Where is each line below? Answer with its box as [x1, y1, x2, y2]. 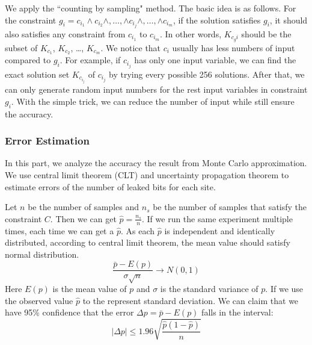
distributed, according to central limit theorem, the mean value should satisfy [5, 236, 290, 249]
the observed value [5, 294, 73, 306]
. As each [120, 224, 155, 237]
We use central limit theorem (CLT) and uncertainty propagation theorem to [5, 168, 289, 181]
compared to [5, 54, 51, 66]
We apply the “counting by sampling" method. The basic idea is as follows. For [5, 2, 296, 14]
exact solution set [5, 67, 70, 80]
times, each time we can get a [5, 224, 114, 237]
